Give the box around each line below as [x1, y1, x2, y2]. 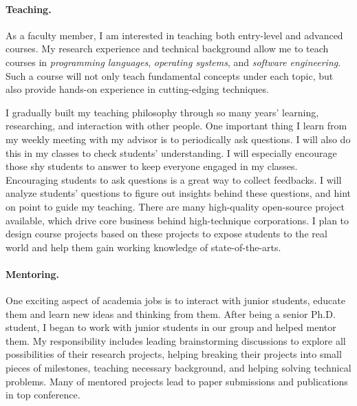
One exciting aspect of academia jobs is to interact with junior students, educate [6, 293, 345, 308]
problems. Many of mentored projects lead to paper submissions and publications [6, 374, 348, 388]
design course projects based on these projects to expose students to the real [6, 226, 327, 241]
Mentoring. [6, 266, 60, 281]
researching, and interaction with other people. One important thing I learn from [6, 118, 347, 133]
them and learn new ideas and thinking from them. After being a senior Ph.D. [6, 306, 336, 321]
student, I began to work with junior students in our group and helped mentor [6, 320, 336, 334]
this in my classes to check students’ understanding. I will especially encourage [6, 145, 337, 160]
